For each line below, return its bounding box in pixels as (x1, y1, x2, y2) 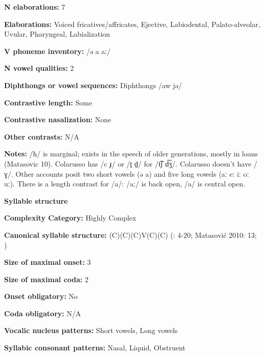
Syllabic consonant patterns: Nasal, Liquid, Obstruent (4, 342, 186, 353)
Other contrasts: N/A (4, 131, 80, 142)
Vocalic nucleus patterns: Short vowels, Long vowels (4, 325, 178, 336)
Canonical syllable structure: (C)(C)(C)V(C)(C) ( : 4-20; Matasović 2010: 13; (4, 229, 257, 240)
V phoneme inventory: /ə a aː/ (4, 45, 111, 56)
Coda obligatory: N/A (4, 308, 81, 318)
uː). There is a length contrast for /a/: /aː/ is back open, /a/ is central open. (4, 178, 245, 189)
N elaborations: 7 (4, 2, 65, 12)
